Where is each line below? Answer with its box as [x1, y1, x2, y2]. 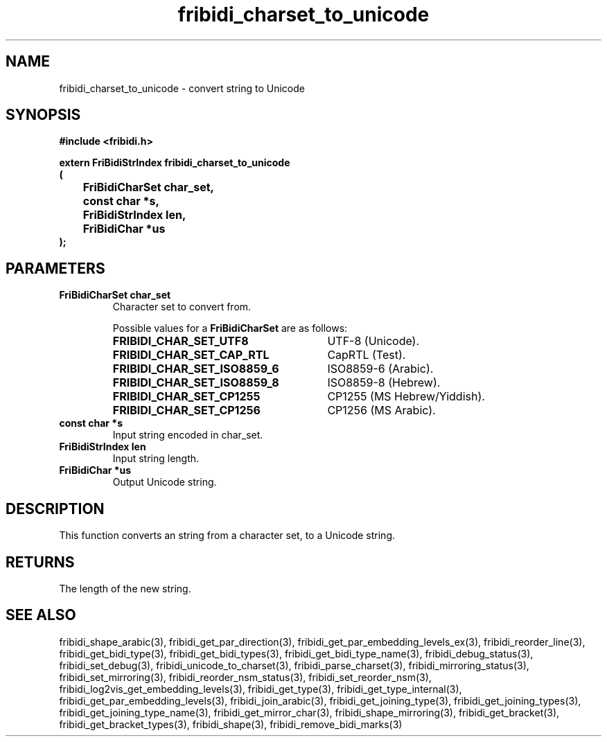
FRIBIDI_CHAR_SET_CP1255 [112, 389, 261, 404]
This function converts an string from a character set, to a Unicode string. [59, 529, 396, 542]
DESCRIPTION [6, 500, 105, 518]
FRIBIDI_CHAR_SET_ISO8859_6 [112, 362, 279, 376]
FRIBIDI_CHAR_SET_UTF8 [112, 334, 249, 348]
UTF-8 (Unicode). [327, 334, 420, 348]
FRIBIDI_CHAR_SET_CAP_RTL [112, 348, 270, 362]
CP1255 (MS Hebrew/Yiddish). [327, 389, 485, 404]
